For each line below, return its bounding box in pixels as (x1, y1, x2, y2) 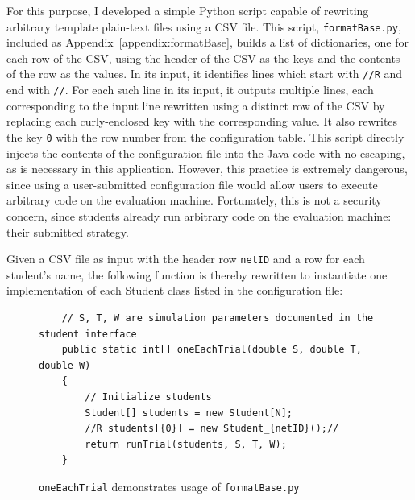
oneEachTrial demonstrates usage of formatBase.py (39, 477, 300, 494)
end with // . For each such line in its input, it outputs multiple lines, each (6, 81, 374, 98)
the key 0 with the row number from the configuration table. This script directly (6, 128, 405, 145)
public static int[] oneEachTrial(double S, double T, (61, 344, 362, 356)
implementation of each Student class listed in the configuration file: (6, 282, 343, 299)
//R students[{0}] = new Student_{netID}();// (85, 423, 339, 435)
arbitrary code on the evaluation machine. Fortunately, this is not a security (6, 192, 382, 209)
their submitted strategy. (6, 223, 129, 240)
